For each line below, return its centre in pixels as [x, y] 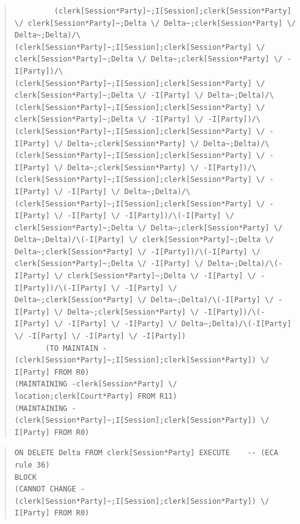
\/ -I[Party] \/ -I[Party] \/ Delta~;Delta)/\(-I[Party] [173, 324]
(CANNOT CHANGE [45, 489]
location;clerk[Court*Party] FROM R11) [96, 396]
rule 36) [32, 465]
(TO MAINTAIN [71, 348]
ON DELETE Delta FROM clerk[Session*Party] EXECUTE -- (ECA [146, 453]
